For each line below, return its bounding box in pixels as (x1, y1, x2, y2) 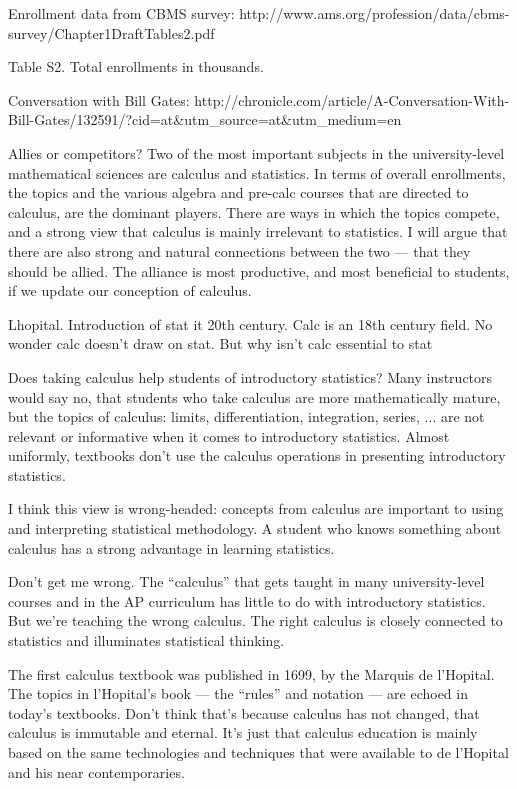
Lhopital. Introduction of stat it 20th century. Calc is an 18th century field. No (8, 313, 493, 334)
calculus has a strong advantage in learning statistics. (8, 537, 335, 558)
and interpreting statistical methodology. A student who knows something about (8, 518, 502, 539)
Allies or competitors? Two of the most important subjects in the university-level (8, 142, 505, 163)
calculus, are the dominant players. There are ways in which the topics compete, (8, 201, 500, 222)
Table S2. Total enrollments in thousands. (8, 56, 264, 77)
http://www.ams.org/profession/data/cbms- (239, 3, 510, 23)
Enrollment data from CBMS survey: (8, 3, 235, 23)
